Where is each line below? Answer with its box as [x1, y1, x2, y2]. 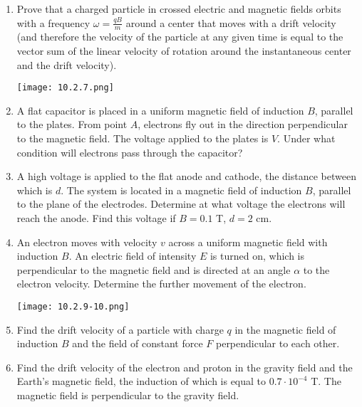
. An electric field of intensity [68, 248, 197, 263]
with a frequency [16, 15, 90, 30]
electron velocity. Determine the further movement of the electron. [16, 276, 306, 291]
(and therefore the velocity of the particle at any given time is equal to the [16, 29, 343, 44]
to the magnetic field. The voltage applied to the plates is [16, 131, 269, 146]
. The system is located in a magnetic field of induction [61, 182, 302, 197]
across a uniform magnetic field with [168, 234, 328, 249]
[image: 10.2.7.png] [16, 83, 114, 93]
